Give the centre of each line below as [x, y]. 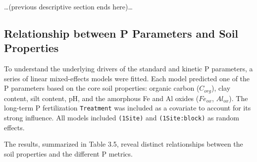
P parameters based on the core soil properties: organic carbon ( [102, 88]
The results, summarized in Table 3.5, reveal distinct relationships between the [124, 144]
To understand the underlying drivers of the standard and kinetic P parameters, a [128, 69]
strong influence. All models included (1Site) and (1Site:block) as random [122, 118]
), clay [221, 88]
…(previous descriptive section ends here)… [68, 6]
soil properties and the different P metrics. [68, 153]
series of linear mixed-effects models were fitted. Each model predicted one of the [127, 78]
